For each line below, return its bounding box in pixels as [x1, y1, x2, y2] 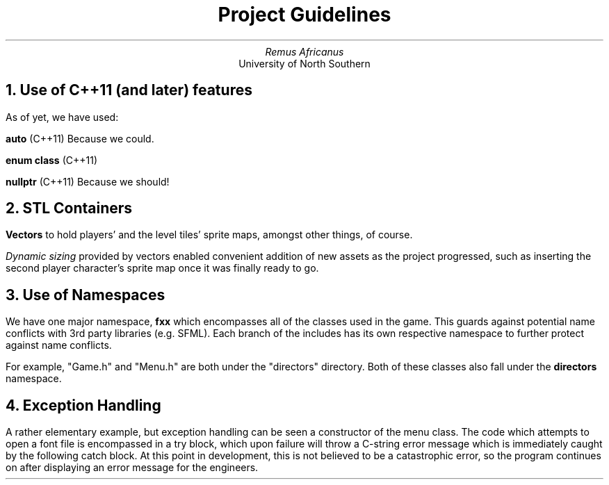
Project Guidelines [218, 3, 391, 26]
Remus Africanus [265, 45, 344, 58]
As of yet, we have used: [6, 110, 119, 123]
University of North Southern [238, 57, 371, 69]
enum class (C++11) [6, 154, 98, 166]
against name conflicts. [6, 339, 112, 352]
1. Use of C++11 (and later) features [6, 81, 252, 99]
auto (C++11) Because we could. [6, 132, 154, 145]
